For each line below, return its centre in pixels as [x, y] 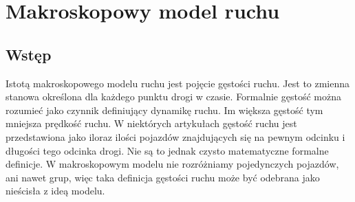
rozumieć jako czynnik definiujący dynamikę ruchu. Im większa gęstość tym [164, 110]
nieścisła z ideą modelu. [55, 191]
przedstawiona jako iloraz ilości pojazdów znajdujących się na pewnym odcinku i [175, 136]
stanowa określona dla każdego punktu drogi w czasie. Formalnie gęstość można [173, 97]
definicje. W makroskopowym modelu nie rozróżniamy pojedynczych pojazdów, [172, 164]
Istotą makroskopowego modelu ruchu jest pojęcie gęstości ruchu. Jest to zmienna [178, 83]
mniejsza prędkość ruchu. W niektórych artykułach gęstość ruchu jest [151, 123]
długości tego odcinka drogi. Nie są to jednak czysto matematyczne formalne [167, 150]
